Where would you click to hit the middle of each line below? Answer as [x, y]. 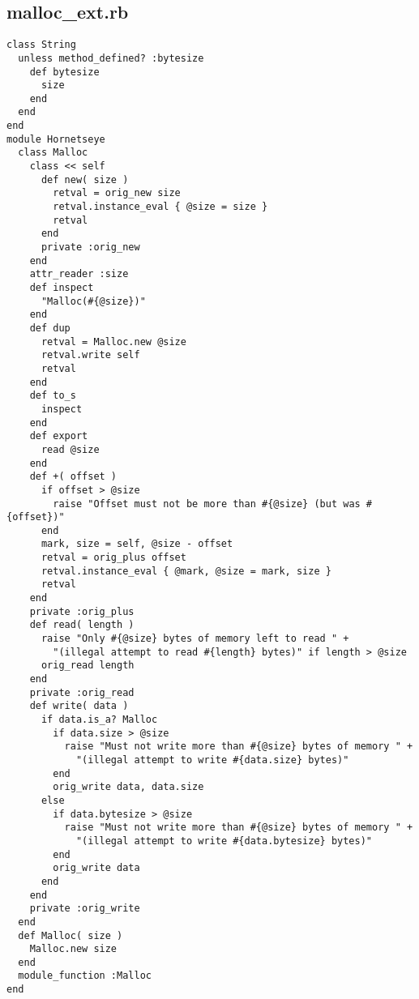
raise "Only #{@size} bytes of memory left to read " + [195, 639]
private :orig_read [82, 692]
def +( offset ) [73, 477]
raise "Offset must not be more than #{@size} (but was [207, 504]
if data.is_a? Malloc [99, 720]
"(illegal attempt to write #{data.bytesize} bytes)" [224, 841]
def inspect [62, 288]
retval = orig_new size [117, 193]
